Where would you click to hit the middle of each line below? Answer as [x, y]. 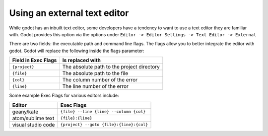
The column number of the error [100, 80]
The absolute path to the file [95, 73]
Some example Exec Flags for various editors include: [64, 96]
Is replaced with [82, 61]
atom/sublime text [33, 118]
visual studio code [33, 125]
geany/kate [25, 112]
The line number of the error [96, 86]
